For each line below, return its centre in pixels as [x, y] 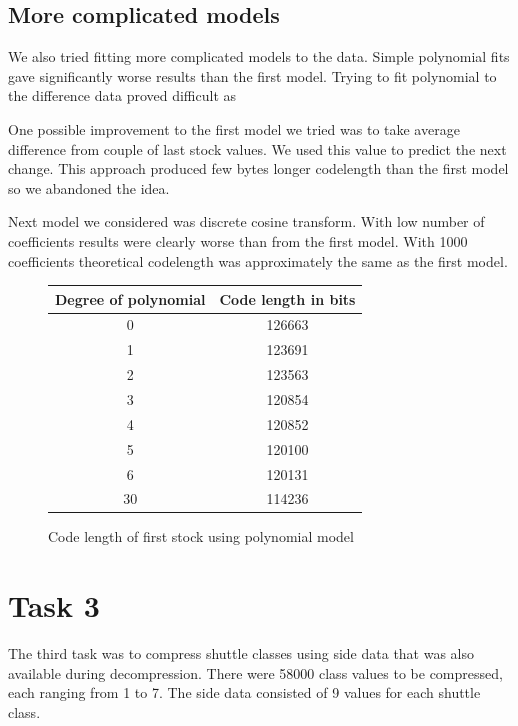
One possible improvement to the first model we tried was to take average [234, 128]
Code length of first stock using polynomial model [201, 536]
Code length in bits [287, 298]
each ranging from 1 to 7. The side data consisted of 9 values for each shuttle [244, 692]
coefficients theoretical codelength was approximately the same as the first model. [258, 260]
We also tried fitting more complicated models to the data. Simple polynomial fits [259, 56]
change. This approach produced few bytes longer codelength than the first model [258, 168]
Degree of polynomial [130, 298]
